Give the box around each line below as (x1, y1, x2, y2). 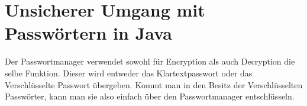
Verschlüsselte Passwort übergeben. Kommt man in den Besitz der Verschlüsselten (5, 78, 303, 91)
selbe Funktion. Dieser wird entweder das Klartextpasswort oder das (5, 66, 253, 79)
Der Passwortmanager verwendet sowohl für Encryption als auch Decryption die (5, 55, 295, 68)
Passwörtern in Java (5, 21, 172, 45)
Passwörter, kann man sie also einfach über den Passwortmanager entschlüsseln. (5, 90, 295, 102)
